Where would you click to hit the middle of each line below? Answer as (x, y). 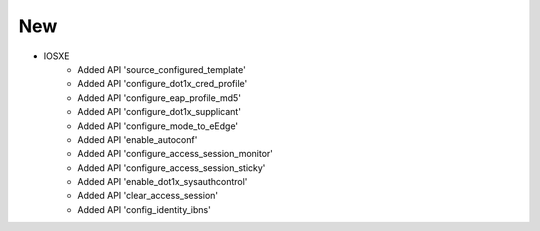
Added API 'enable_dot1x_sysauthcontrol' (162, 182)
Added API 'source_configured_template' (162, 69)
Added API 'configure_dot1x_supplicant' (159, 112)
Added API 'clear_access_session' (148, 196)
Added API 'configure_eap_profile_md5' (159, 97)
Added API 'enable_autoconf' (137, 139)
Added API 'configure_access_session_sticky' (171, 167)
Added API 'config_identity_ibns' (144, 209)
